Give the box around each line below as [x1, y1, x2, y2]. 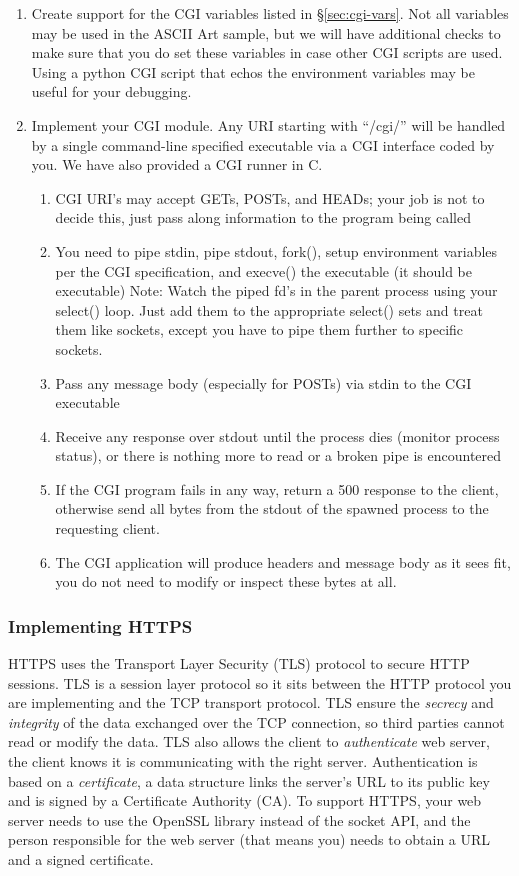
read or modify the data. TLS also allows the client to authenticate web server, [8, 731, 490, 752]
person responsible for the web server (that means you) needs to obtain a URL [8, 829, 491, 850]
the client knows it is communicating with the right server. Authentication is [8, 751, 478, 772]
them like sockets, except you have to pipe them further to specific [55, 319, 464, 340]
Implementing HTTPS [8, 613, 193, 638]
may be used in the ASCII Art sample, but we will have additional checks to [31, 22, 501, 43]
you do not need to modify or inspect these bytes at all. [55, 571, 397, 592]
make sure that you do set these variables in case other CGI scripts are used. [31, 42, 503, 63]
